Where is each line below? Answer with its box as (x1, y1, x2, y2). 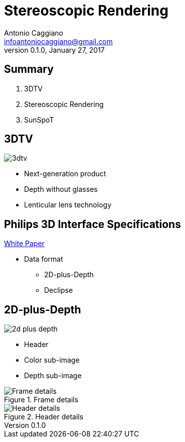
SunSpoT (24, 115, 54, 124)
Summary (4, 63, 54, 76)
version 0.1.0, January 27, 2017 (4, 45, 105, 54)
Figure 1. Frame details (4, 395, 79, 404)
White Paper (4, 239, 45, 248)
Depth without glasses (24, 185, 98, 194)
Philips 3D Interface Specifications (4, 217, 181, 231)
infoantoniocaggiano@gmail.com (4, 37, 113, 46)
